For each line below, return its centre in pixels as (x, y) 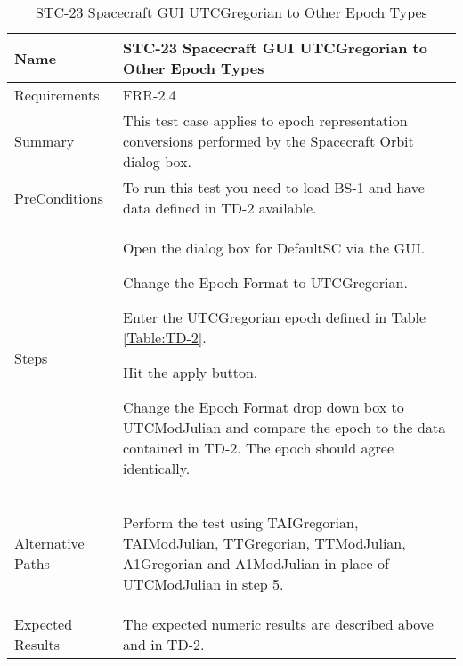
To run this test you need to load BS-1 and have (274, 187)
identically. (157, 468)
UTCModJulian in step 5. (203, 584)
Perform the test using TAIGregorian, (241, 522)
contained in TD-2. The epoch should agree (258, 448)
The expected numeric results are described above (278, 624)
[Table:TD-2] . (165, 337)
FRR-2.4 (150, 95)
